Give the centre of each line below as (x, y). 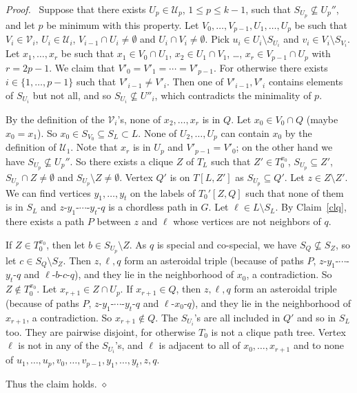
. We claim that (82, 67)
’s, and (129, 345)
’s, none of (139, 119)
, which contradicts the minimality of (233, 95)
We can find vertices (48, 192)
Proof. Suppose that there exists (76, 9)
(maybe (322, 119)
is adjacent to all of (200, 345)
